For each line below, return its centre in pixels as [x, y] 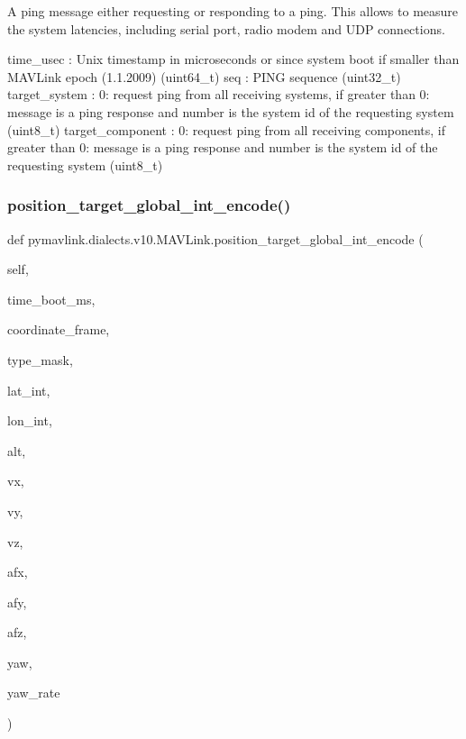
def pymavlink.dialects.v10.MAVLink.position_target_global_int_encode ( [215, 238]
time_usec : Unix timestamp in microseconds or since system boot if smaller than [233, 59]
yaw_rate [34, 693]
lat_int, [29, 390]
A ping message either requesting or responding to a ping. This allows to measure [233, 11]
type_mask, [40, 359]
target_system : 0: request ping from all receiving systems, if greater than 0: [219, 94]
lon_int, [30, 420]
